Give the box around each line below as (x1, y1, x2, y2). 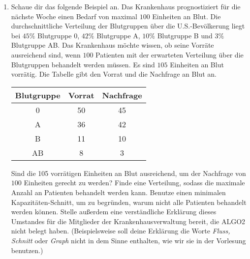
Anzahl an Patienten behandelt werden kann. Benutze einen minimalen (11, 187, 226, 197)
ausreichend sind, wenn (11, 49, 81, 59)
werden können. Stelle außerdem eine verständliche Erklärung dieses (11, 206, 217, 217)
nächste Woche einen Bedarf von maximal (11, 11, 137, 21)
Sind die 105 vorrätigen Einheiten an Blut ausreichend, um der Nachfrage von (11, 168, 246, 178)
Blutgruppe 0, (37, 30, 80, 40)
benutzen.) (11, 245, 43, 255)
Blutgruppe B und (157, 30, 213, 40)
